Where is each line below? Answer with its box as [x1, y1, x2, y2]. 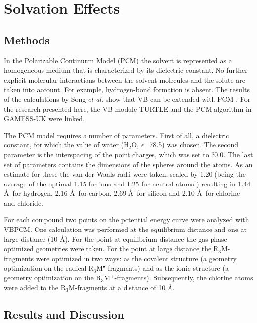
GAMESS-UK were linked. [4, 113, 85, 124]
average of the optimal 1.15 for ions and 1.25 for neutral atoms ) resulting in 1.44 [4, 178, 251, 188]
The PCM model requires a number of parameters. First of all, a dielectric [4, 130, 229, 140]
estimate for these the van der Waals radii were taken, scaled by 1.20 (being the [4, 169, 246, 179]
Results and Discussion [4, 306, 124, 322]
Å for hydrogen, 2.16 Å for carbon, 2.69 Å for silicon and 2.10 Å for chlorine [4, 188, 240, 198]
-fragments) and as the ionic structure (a [105, 263, 229, 273]
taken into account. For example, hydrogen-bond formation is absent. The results [4, 84, 250, 94]
